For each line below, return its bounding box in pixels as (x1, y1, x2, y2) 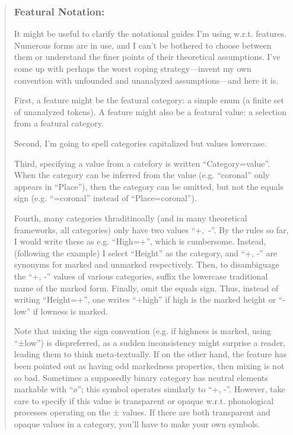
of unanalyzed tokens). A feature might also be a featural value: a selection (14, 105, 286, 118)
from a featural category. (14, 117, 104, 129)
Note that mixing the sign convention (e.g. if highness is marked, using (14, 325, 272, 337)
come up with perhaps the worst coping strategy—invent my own (14, 62, 251, 74)
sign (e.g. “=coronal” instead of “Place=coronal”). (14, 192, 197, 204)
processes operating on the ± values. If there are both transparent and (14, 406, 270, 418)
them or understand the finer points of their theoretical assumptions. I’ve (14, 50, 281, 63)
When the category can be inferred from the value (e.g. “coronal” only (14, 169, 270, 181)
